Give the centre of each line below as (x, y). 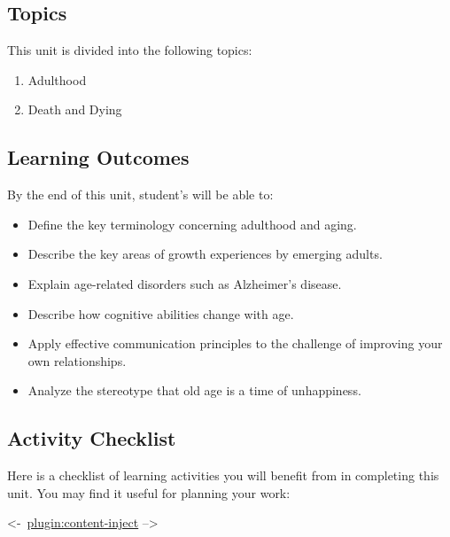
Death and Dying (75, 109)
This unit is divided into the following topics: (130, 50)
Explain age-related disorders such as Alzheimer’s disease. (185, 283)
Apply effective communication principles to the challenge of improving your (235, 343)
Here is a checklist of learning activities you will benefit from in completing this (223, 475)
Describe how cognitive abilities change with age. (161, 313)
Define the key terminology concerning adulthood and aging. (192, 224)
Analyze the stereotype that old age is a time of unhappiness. (194, 390)
